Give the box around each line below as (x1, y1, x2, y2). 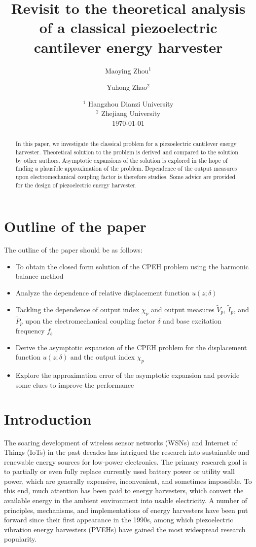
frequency (15, 326, 45, 336)
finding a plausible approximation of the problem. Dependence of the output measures (15, 164, 237, 173)
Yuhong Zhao (107, 82, 147, 92)
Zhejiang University (101, 108, 161, 118)
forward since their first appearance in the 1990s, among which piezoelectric (4, 514, 233, 525)
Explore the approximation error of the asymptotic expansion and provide (15, 370, 240, 380)
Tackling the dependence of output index (15, 304, 140, 314)
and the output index (70, 352, 135, 362)
